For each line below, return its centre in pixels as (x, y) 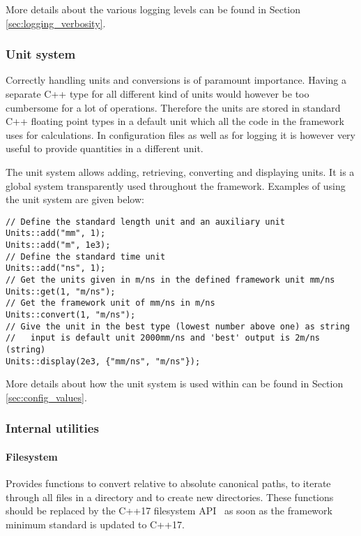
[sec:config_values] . (46, 397)
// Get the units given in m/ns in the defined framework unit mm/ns (170, 280)
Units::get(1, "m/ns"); (61, 291)
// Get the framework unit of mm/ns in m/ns (110, 303)
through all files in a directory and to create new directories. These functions (170, 497)
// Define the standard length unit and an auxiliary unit (145, 222)
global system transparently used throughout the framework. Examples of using (176, 185)
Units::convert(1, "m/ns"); (71, 315)
